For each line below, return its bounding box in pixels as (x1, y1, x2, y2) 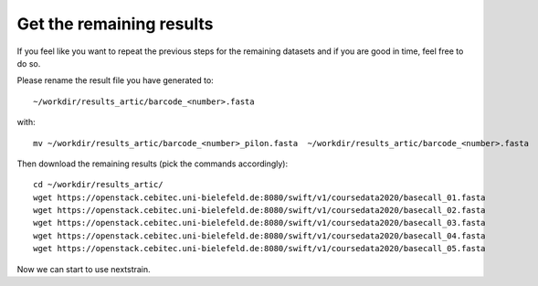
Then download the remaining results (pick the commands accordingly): (16, 158, 288, 169)
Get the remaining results (16, 14, 214, 34)
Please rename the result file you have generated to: (16, 75, 214, 86)
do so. (16, 58, 41, 69)
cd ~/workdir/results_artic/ (33, 179, 164, 190)
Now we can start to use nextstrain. (16, 263, 151, 274)
